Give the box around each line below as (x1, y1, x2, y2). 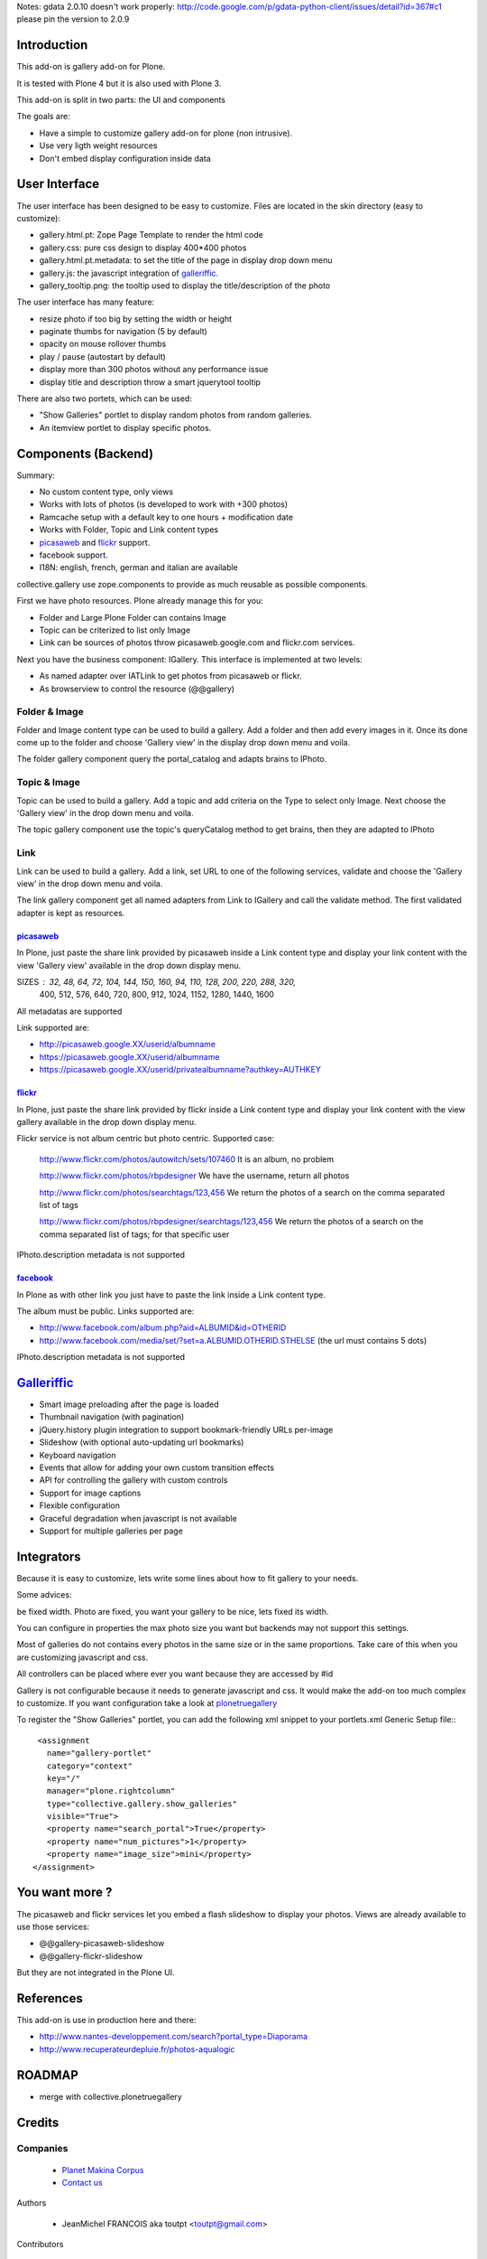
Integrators (16, 1549, 81, 1564)
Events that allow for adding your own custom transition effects (39, 1462, 275, 1473)
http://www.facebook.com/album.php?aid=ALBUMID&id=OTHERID (39, 1322, 287, 1333)
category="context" (46, 1760, 133, 1771)
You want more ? (16, 1885, 113, 1900)
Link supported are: (16, 1022, 90, 1034)
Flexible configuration (39, 1500, 121, 1511)
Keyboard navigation (39, 1449, 116, 1460)
